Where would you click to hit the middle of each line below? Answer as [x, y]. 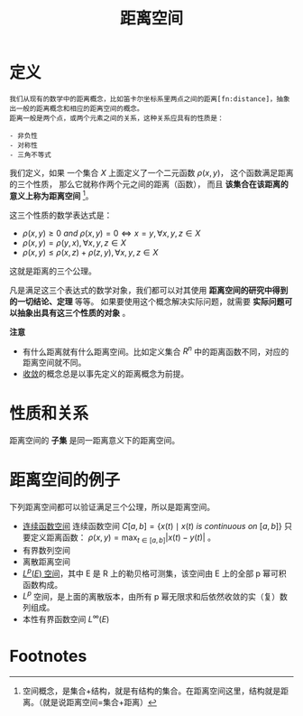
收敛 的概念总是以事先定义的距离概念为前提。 [106, 374]
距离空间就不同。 [54, 363]
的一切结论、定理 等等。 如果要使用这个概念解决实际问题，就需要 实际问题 [147, 301]
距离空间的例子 [65, 480]
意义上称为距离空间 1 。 [51, 195]
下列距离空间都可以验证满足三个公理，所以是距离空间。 [112, 507]
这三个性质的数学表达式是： [61, 215]
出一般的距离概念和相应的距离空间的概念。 [77, 108]
